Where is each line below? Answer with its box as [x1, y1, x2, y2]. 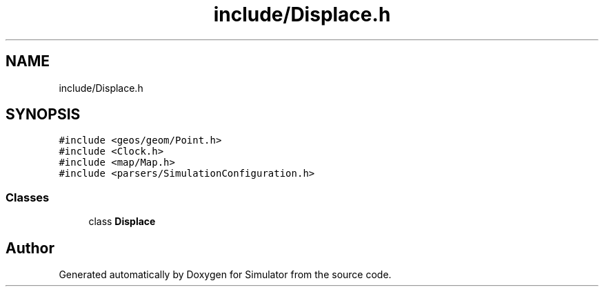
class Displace [88, 215, 156, 228]
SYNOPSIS [6, 106, 81, 124]
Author [6, 239, 54, 257]
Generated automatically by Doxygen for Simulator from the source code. [59, 269, 392, 281]
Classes [6, 190, 50, 204]
